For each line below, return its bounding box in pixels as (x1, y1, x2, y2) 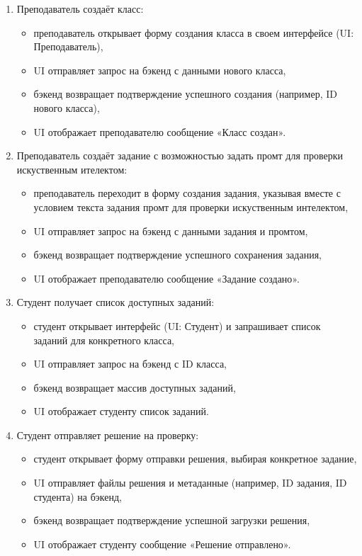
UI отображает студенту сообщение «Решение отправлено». (33, 536, 291, 551)
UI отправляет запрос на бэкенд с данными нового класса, (33, 62, 286, 77)
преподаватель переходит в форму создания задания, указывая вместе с (33, 186, 341, 200)
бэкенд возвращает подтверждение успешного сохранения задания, (33, 247, 322, 262)
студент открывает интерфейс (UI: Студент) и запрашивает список (33, 318, 321, 333)
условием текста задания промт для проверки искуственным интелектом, (33, 199, 349, 214)
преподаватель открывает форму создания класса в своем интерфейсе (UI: (33, 25, 354, 40)
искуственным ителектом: (16, 161, 128, 176)
